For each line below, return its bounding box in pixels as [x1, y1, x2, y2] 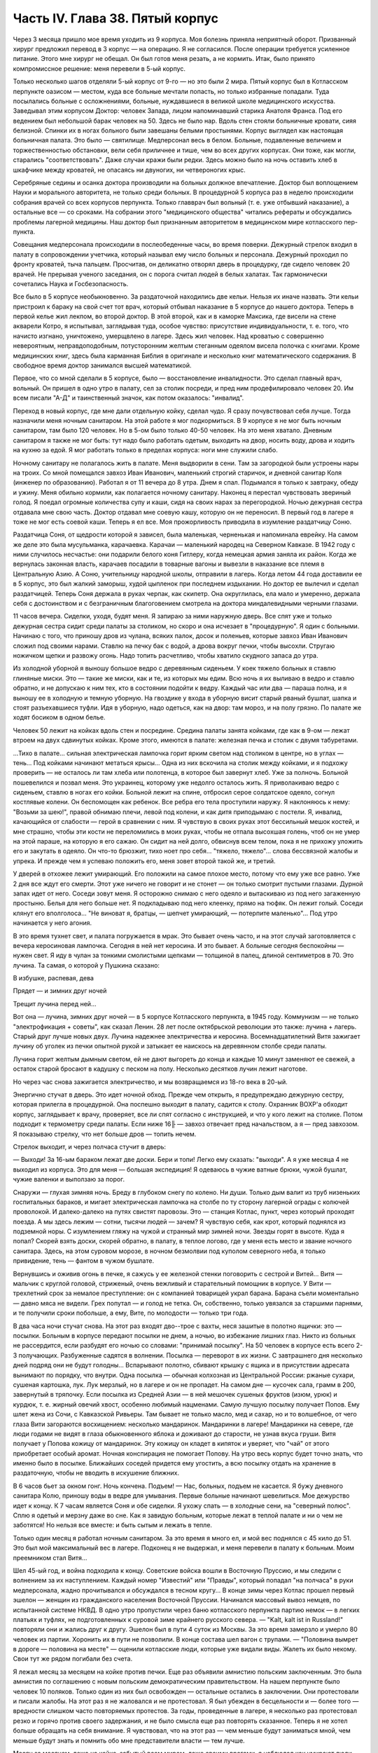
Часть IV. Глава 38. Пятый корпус [13, 11, 218, 26]
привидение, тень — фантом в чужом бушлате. [13, 1257, 154, 1265]
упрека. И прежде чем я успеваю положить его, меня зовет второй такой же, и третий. [13, 856, 276, 865]
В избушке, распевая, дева [13, 974, 94, 982]
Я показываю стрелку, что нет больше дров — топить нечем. [13, 1130, 197, 1138]
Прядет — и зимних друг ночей [13, 987, 107, 995]
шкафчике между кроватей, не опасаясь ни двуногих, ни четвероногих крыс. [13, 165, 246, 174]
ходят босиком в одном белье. [13, 713, 106, 722]
